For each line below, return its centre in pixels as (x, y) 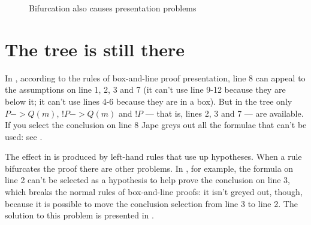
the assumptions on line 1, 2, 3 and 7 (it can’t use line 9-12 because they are (145, 89)
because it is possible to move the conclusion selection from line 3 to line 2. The (151, 203)
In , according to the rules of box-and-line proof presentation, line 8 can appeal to (155, 77)
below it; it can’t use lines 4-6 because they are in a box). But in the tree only (149, 101)
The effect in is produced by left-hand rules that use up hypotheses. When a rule (153, 156)
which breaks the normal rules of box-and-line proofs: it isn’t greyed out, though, (154, 192)
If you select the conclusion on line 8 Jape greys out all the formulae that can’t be (156, 125)
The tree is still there (95, 49)
